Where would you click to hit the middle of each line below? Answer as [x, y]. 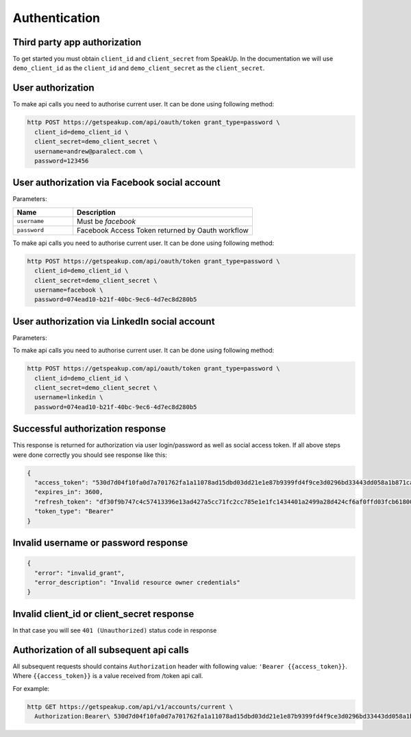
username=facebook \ [69, 290]
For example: [31, 688]
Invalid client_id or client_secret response [103, 614]
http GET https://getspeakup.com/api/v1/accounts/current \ [130, 706]
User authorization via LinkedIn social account [114, 321]
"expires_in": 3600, [69, 492]
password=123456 [62, 161]
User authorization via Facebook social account [116, 183]
